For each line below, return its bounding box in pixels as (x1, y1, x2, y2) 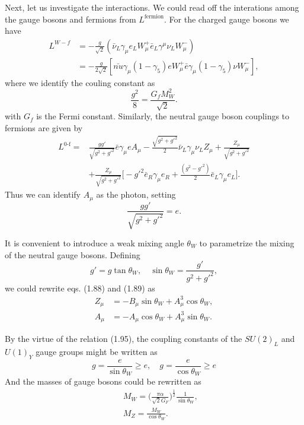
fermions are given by (5, 121, 83, 134)
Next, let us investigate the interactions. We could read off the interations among (5, 1, 299, 13)
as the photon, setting (96, 188, 176, 201)
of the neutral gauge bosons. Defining (5, 248, 140, 261)
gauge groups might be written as (36, 345, 158, 357)
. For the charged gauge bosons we (164, 12, 289, 25)
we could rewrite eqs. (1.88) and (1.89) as (5, 281, 155, 294)
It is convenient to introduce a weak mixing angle (5, 236, 184, 249)
